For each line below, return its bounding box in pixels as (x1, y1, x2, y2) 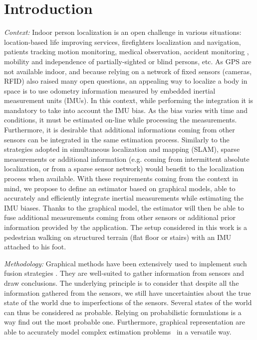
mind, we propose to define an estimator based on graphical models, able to (4, 183, 236, 193)
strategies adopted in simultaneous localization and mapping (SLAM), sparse (4, 144, 240, 154)
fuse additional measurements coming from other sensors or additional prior (4, 212, 236, 223)
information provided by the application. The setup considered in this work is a (4, 222, 248, 232)
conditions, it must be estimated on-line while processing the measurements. (4, 114, 237, 125)
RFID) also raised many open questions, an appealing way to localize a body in (4, 76, 248, 86)
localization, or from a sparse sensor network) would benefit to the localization (4, 163, 245, 174)
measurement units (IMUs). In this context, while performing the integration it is (4, 95, 254, 106)
